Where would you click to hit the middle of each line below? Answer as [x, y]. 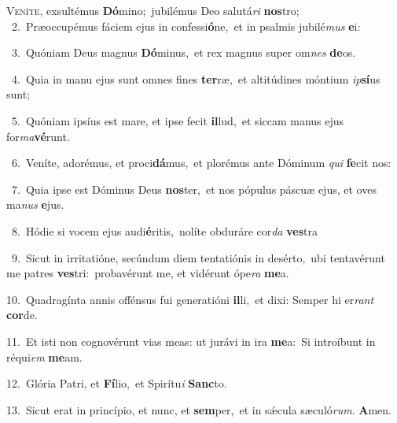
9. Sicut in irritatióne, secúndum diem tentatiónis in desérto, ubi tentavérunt [198, 257]
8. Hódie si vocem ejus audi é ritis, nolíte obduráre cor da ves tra [164, 230]
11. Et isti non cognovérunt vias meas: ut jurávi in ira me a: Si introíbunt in [191, 341]
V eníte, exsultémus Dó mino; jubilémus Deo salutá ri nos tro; [153, 10]
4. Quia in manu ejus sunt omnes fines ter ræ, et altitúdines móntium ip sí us [196, 78]
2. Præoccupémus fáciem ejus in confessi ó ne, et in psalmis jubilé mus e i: [186, 26]
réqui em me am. [44, 356]
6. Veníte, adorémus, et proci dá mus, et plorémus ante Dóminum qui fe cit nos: [201, 163]
